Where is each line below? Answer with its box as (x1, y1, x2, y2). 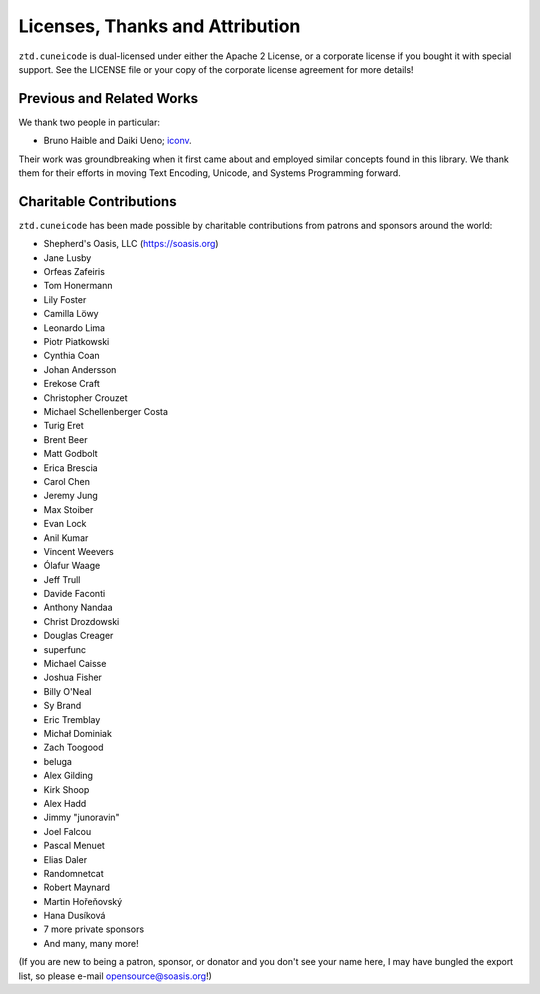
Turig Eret (43, 420, 84, 432)
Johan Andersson (43, 363, 117, 375)
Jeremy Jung (43, 490, 99, 502)
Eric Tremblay (43, 713, 101, 725)
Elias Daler (43, 853, 88, 865)
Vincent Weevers (43, 545, 114, 557)
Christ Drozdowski (43, 615, 120, 627)
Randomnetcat (43, 867, 104, 879)
